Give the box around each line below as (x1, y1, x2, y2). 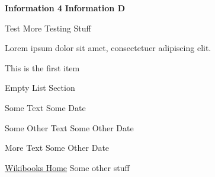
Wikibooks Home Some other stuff (5, 161, 130, 173)
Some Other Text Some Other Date (5, 121, 134, 134)
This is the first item (5, 61, 80, 74)
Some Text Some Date (5, 101, 86, 113)
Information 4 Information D (5, 2, 126, 14)
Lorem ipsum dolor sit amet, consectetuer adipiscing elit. (5, 42, 211, 54)
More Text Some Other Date (5, 141, 110, 154)
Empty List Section (5, 81, 75, 94)
